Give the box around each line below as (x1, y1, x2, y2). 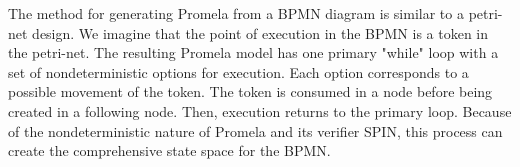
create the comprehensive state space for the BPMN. (8, 140, 331, 161)
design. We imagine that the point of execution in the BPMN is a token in (32, 22, 489, 43)
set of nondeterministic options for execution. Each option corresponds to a (8, 61, 469, 82)
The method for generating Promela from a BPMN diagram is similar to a (8, 3, 464, 23)
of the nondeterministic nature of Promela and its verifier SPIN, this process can (8, 120, 503, 141)
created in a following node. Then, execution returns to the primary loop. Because (8, 100, 512, 121)
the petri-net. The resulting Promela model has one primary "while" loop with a (8, 42, 499, 63)
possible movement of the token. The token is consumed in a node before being (8, 81, 493, 102)
